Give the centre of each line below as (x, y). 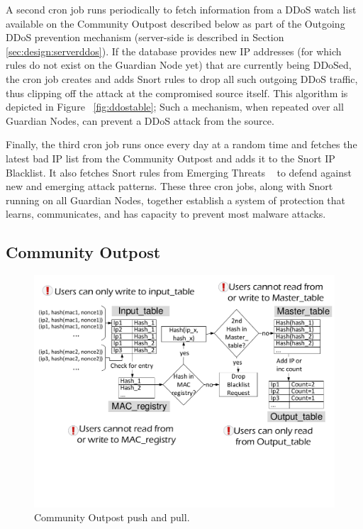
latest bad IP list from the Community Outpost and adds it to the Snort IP (171, 158)
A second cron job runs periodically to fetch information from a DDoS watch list (181, 9)
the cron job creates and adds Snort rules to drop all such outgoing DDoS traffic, (182, 78)
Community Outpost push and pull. (112, 517)
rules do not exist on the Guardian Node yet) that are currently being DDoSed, (179, 65)
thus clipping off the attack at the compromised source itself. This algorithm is (177, 93)
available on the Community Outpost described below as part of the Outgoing (175, 23)
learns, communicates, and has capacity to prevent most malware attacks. (166, 214)
